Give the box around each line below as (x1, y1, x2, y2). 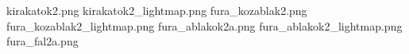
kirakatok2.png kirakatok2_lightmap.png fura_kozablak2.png (6, 2, 307, 18)
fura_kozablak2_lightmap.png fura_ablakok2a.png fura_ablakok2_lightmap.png (6, 17, 403, 34)
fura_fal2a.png (6, 33, 79, 49)
